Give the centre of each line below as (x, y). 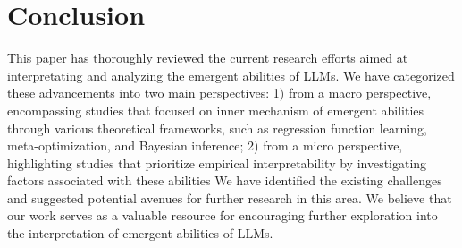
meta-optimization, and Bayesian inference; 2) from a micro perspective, (205, 145)
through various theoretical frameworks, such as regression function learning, (217, 128)
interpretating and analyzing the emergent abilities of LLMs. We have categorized (231, 75)
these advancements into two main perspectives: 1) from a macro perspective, (219, 93)
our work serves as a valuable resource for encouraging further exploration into (223, 215)
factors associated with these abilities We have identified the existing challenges (225, 180)
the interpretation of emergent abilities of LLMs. (140, 233)
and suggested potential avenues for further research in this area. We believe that (230, 197)
